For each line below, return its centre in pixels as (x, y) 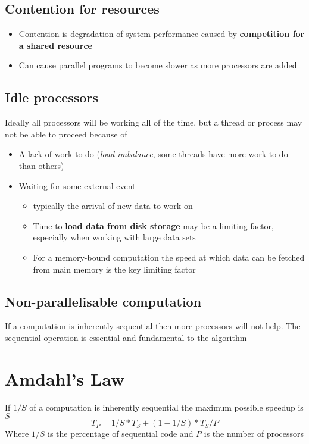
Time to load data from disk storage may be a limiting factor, (153, 225)
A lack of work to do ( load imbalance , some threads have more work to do (153, 154)
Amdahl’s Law (65, 378)
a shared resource (55, 45)
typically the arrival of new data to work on (113, 206)
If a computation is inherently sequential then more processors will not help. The (153, 326)
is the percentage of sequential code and (121, 434)
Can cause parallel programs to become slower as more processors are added (158, 65)
